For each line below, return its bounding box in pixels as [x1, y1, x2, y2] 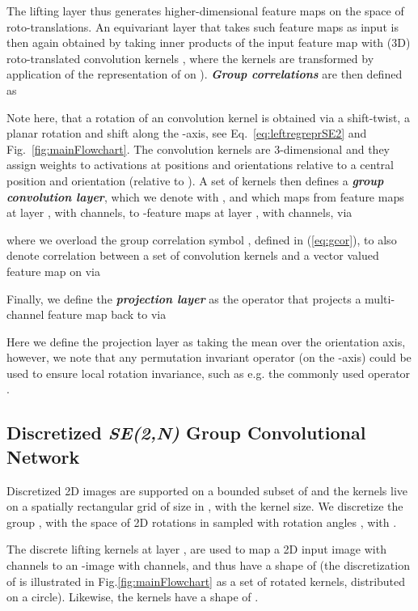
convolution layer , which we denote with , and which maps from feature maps [6, 188, 404, 205]
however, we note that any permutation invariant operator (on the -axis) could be [6, 349, 412, 366]
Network [6, 443, 80, 469]
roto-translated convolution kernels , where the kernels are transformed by [6, 49, 374, 66]
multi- [365, 290, 395, 307]
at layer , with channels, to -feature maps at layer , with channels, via [6, 204, 353, 221]
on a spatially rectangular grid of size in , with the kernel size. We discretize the [6, 498, 403, 515]
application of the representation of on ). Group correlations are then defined [6, 66, 403, 83]
